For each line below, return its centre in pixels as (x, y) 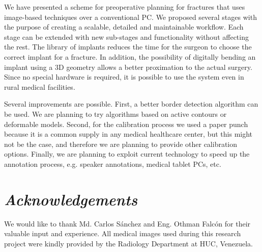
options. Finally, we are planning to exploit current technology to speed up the (127, 154)
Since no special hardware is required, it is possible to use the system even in (124, 77)
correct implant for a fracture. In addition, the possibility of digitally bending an (130, 56)
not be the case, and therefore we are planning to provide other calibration (121, 144)
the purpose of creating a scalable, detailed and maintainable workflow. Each (124, 27)
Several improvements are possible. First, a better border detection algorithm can (131, 104)
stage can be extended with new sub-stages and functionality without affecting (126, 36)
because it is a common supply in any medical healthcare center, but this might (128, 134)
